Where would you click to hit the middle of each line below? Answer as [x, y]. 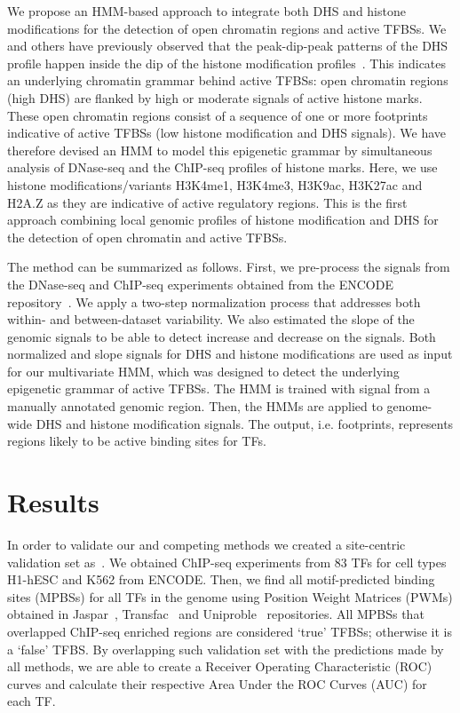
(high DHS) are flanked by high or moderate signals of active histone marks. [215, 97]
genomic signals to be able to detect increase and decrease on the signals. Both [222, 336]
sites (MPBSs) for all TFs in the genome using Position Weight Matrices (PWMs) [230, 596]
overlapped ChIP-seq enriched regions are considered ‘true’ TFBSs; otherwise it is [230, 631]
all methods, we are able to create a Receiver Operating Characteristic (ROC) [220, 666]
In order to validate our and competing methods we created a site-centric [206, 544]
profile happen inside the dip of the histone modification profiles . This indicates [227, 63]
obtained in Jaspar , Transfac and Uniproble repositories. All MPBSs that [216, 614]
